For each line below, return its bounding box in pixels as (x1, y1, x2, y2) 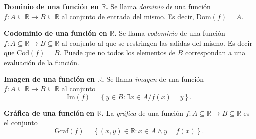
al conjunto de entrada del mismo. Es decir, (61, 11, 194, 21)
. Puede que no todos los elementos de (59, 47, 175, 58)
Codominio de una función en (4, 28, 107, 38)
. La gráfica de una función (101, 107, 184, 118)
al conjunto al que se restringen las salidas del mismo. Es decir (61, 37, 252, 48)
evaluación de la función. (4, 57, 79, 67)
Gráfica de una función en (4, 107, 95, 118)
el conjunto (4, 117, 38, 128)
